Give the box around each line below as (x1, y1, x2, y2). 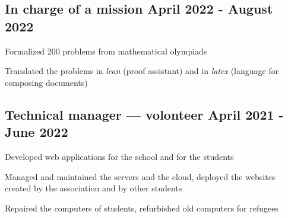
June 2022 (5, 123, 68, 141)
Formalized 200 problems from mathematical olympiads (5, 44, 207, 57)
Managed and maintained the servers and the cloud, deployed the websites (5, 170, 276, 182)
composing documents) (5, 76, 88, 88)
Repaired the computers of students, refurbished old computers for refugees (5, 201, 278, 214)
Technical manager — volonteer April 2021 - (5, 105, 284, 123)
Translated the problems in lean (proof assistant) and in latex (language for (5, 65, 279, 77)
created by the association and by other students (5, 182, 182, 194)
